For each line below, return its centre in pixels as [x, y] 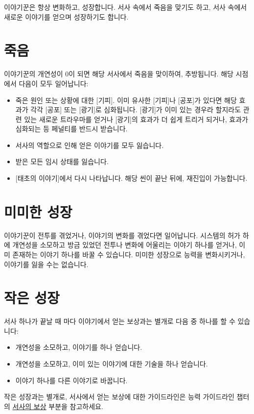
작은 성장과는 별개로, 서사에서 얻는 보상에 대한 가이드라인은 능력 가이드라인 [119, 397]
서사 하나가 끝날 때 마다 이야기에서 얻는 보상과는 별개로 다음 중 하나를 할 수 [120, 321]
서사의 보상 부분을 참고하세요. [58, 406]
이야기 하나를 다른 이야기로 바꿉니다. [71, 380]
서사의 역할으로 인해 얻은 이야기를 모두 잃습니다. [90, 145]
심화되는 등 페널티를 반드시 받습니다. [71, 129]
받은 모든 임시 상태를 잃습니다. [62, 161]
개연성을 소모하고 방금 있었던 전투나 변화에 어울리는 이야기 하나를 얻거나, [125, 245]
